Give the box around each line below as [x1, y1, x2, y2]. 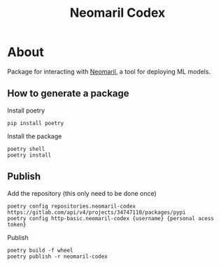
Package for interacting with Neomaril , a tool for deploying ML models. [7, 67, 211, 75]
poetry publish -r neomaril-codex [7, 253, 108, 260]
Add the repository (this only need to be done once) [7, 189, 157, 197]
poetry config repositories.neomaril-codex [7, 203, 136, 210]
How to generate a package [7, 87, 129, 99]
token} [7, 221, 27, 228]
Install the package [7, 131, 62, 140]
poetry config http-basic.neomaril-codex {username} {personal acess [7, 215, 215, 222]
